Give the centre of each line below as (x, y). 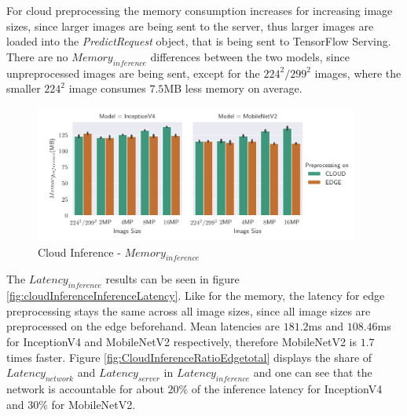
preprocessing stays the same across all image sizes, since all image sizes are (189, 310)
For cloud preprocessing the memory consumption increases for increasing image (200, 10)
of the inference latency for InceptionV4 (287, 389)
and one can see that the (313, 372)
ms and (326, 326)
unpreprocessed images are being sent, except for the (133, 73)
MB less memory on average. (233, 88)
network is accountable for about (85, 389)
